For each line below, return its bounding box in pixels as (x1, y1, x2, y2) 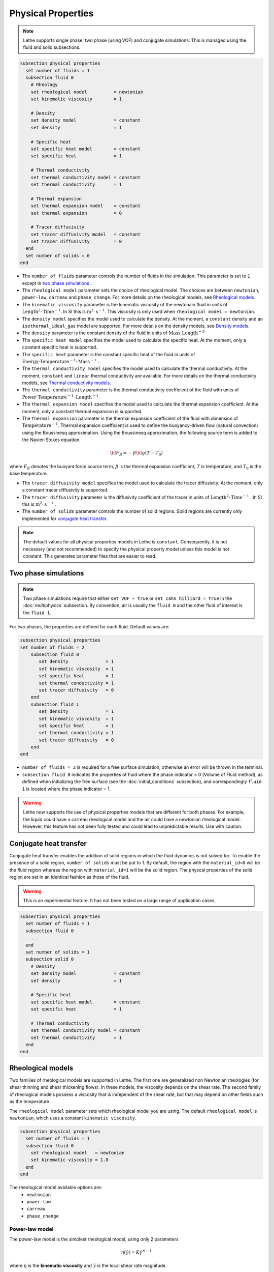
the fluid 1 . (23, 610, 52, 616)
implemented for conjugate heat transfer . (22, 515, 108, 522)
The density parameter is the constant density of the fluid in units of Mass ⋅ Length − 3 (22, 329, 205, 336)
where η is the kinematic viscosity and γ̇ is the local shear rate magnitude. (9, 1262, 167, 1269)
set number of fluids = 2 (20, 644, 85, 650)
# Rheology (30, 82, 58, 88)
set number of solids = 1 (25, 949, 90, 955)
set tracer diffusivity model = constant (30, 232, 141, 237)
